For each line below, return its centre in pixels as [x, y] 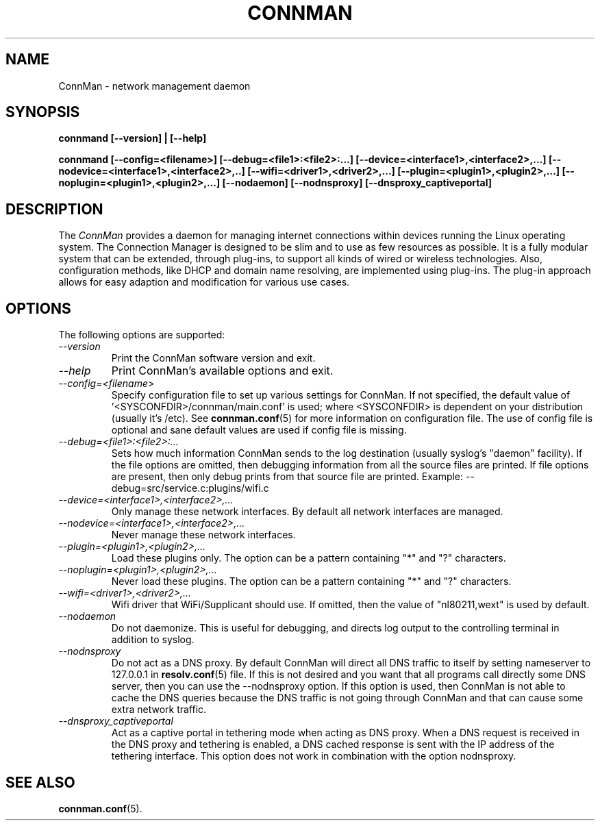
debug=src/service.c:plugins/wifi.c [190, 488]
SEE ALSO [40, 782]
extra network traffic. [159, 710]
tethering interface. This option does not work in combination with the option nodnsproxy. [314, 756]
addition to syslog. [153, 640]
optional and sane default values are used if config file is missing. [259, 430]
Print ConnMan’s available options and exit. [222, 371]
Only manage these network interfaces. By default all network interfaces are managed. [307, 512]
